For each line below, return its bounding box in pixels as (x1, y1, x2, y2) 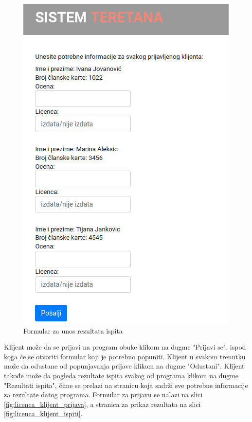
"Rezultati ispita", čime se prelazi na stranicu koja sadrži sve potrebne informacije (4, 380, 248, 390)
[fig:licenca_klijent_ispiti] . (4, 408, 83, 419)
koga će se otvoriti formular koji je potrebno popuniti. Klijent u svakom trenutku (4, 351, 246, 361)
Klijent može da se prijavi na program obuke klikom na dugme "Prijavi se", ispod (4, 342, 246, 352)
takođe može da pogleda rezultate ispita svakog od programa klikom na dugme (4, 370, 239, 380)
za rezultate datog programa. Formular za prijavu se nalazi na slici (4, 389, 203, 400)
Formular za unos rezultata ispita (23, 325, 123, 335)
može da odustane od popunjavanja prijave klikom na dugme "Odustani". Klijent (4, 361, 245, 371)
